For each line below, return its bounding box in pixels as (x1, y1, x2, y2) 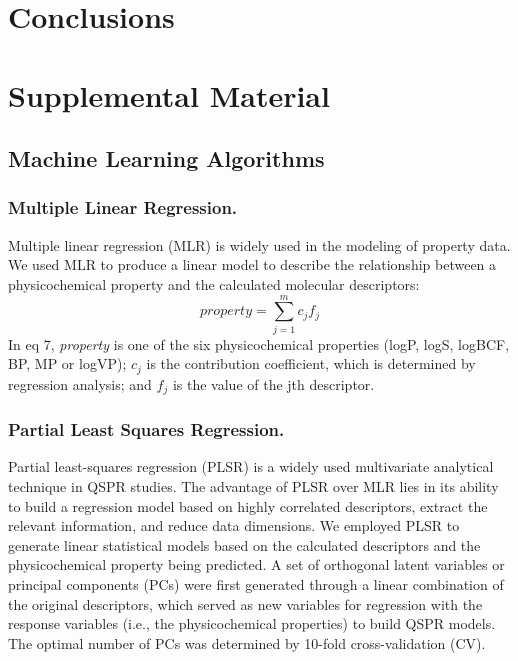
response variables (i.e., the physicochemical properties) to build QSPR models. (8, 613, 496, 634)
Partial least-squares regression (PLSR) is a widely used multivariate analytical (8, 456, 494, 477)
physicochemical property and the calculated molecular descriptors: (8, 273, 420, 294)
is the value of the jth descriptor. (172, 373, 375, 394)
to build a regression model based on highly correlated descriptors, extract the (8, 495, 488, 516)
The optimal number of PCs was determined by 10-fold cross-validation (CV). (8, 632, 486, 653)
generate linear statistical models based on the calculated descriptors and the (8, 534, 481, 555)
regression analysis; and (8, 373, 152, 394)
